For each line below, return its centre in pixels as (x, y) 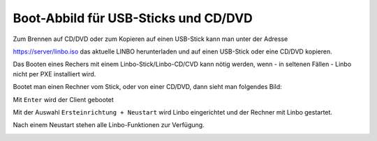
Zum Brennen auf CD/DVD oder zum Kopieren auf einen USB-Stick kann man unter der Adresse (150, 39)
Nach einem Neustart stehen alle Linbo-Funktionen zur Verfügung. (109, 125)
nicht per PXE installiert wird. (54, 74)
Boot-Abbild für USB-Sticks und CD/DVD (133, 18)
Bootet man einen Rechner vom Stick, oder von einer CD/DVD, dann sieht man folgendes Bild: (147, 87)
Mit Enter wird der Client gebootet (64, 99)
